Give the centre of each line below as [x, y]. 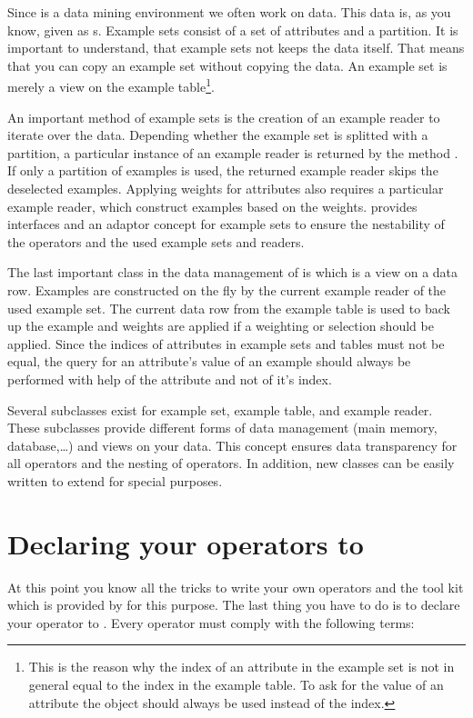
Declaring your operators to [186, 543]
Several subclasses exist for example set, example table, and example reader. [220, 409]
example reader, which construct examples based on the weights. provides [212, 206]
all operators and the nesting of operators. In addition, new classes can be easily [231, 463]
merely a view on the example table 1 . [111, 85]
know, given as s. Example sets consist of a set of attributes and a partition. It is [233, 30]
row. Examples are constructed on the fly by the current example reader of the [227, 289]
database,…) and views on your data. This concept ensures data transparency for [232, 445]
